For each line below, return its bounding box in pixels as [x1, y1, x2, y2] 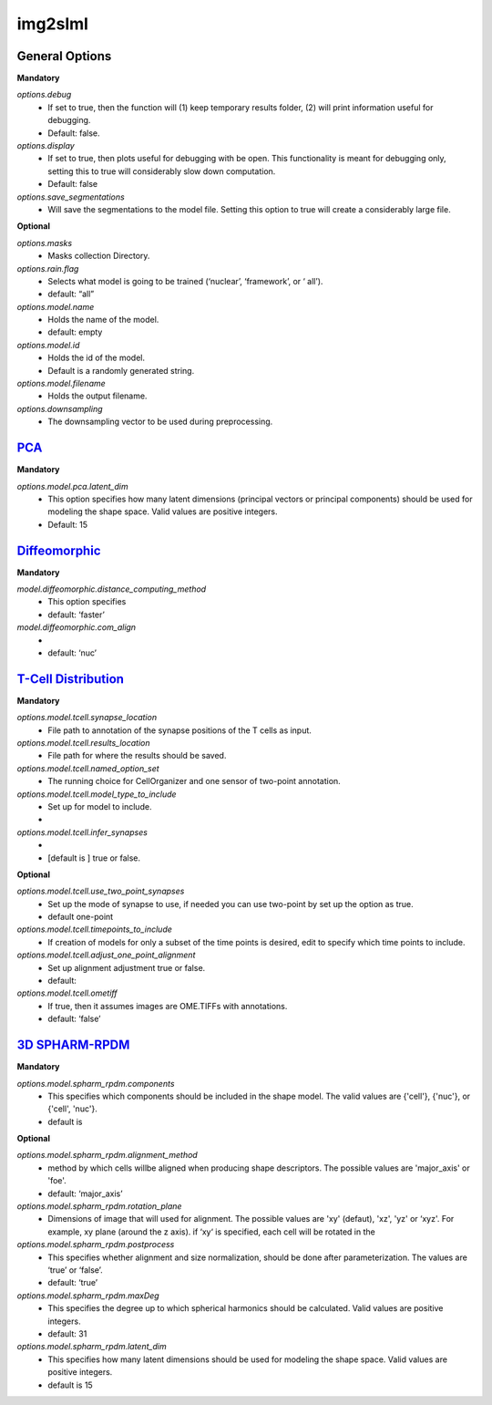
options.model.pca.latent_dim [16, 480, 128, 491]
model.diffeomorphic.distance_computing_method [16, 584, 207, 594]
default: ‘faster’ [47, 609, 105, 620]
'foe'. [47, 1175, 67, 1186]
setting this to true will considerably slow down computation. [47, 165, 276, 177]
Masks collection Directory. [47, 251, 150, 262]
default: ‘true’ [47, 1277, 98, 1288]
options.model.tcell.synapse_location [16, 712, 158, 723]
